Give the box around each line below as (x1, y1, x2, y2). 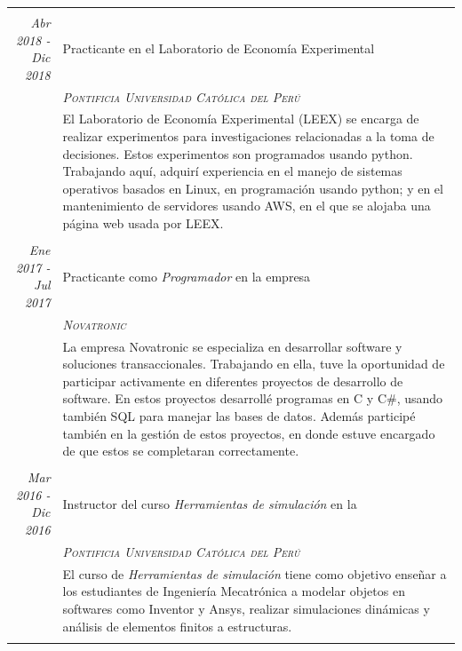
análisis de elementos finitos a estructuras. (62, 616, 292, 635)
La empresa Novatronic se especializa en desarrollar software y (62, 337, 402, 355)
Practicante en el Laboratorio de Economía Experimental (62, 39, 375, 58)
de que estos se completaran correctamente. (62, 441, 299, 460)
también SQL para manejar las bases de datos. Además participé (62, 406, 416, 425)
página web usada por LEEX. (62, 214, 224, 233)
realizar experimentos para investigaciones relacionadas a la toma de (62, 127, 434, 146)
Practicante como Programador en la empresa (62, 266, 311, 285)
